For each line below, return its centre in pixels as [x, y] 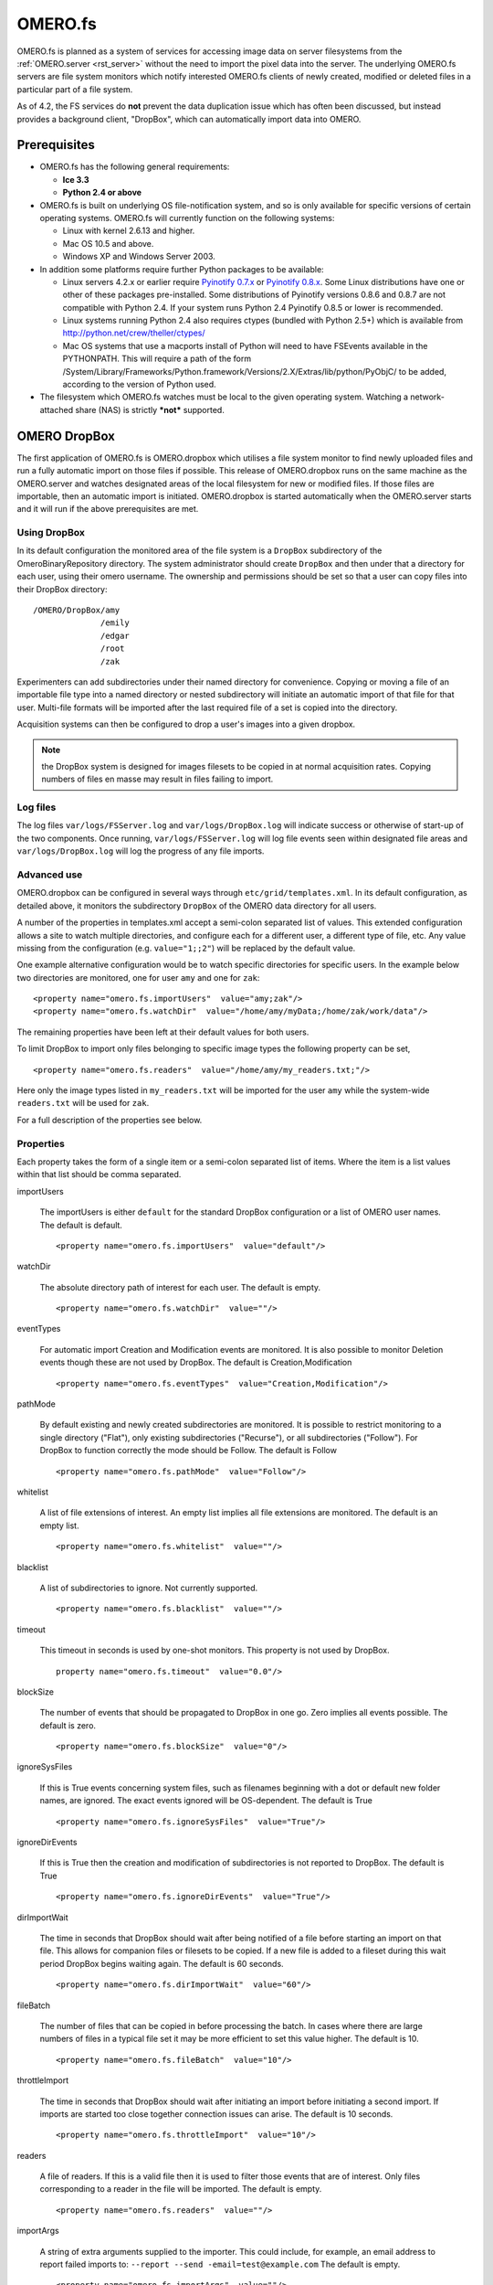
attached [56, 409]
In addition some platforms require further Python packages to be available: [182, 269]
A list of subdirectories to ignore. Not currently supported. [149, 1588]
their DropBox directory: [62, 589]
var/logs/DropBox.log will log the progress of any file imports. [141, 851]
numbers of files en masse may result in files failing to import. [157, 779]
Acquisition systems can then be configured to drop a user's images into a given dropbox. [186, 724]
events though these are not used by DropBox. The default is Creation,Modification [196, 1363]
